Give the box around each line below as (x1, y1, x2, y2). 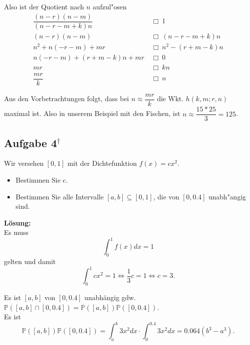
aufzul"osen (93, 1, 127, 11)
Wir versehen (4, 158, 44, 168)
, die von (153, 191, 179, 201)
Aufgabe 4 (4, 135, 57, 150)
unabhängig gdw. (84, 292, 136, 303)
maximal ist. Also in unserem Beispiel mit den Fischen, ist (4, 108, 180, 118)
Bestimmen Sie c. (15, 174, 68, 185)
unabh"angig (208, 191, 246, 201)
